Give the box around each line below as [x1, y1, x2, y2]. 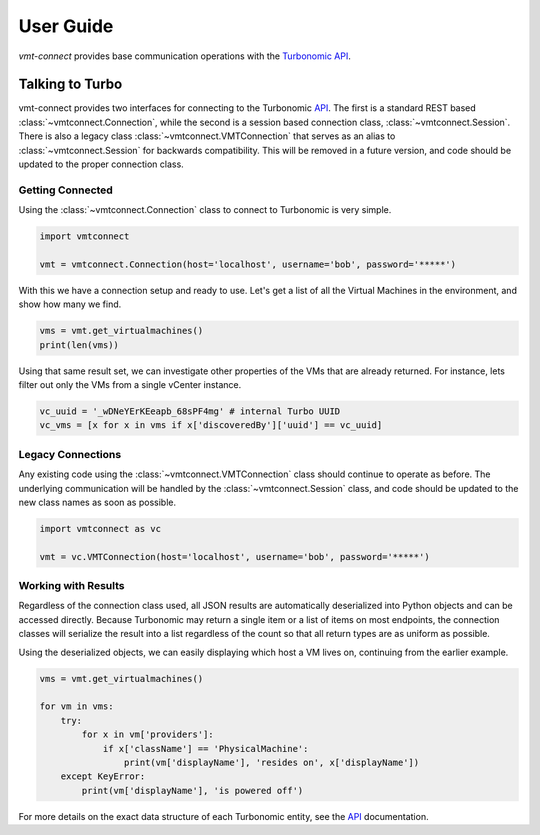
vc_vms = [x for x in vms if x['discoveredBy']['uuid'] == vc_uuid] [39, 420, 383, 431]
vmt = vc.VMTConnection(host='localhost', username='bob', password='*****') [39, 551, 430, 562]
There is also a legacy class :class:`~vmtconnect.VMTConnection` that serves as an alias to [18, 130, 396, 142]
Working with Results [18, 579, 125, 593]
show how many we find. [18, 298, 122, 310]
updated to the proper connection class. [18, 158, 184, 170]
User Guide [18, 15, 114, 37]
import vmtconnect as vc [39, 523, 162, 534]
